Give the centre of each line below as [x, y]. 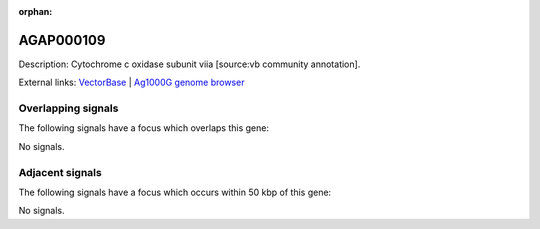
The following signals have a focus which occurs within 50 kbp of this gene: [175, 192]
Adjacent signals [60, 172]
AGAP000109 [62, 40]
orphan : [35, 11]
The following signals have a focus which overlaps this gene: [144, 128]
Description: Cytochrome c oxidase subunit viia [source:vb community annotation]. [189, 64]
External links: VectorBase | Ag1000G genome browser [131, 82]
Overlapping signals [68, 108]
